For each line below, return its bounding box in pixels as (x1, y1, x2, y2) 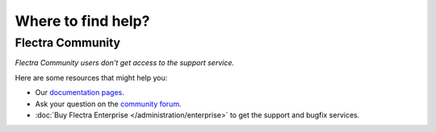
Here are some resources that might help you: (15, 72, 168, 82)
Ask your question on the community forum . (35, 99, 182, 109)
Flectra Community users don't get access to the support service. (15, 58, 234, 68)
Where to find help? (15, 12, 150, 30)
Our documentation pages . (35, 88, 124, 97)
